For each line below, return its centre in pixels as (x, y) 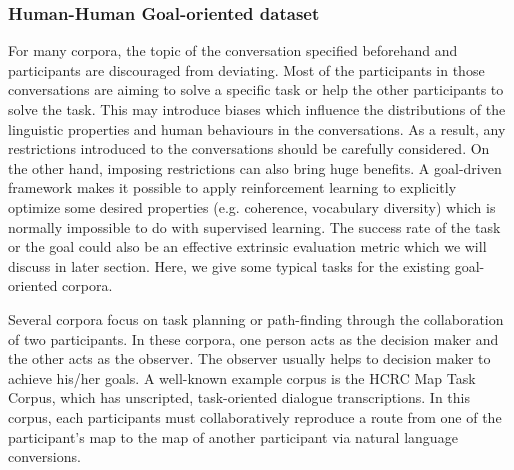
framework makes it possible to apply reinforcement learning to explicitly (232, 187)
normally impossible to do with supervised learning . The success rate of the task (254, 226)
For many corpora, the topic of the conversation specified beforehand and (233, 50)
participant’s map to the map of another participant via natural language (233, 436)
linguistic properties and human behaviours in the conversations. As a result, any (257, 128)
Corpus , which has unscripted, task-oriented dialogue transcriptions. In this (239, 397)
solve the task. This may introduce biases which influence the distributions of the (257, 109)
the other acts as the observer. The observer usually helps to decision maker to (249, 358)
